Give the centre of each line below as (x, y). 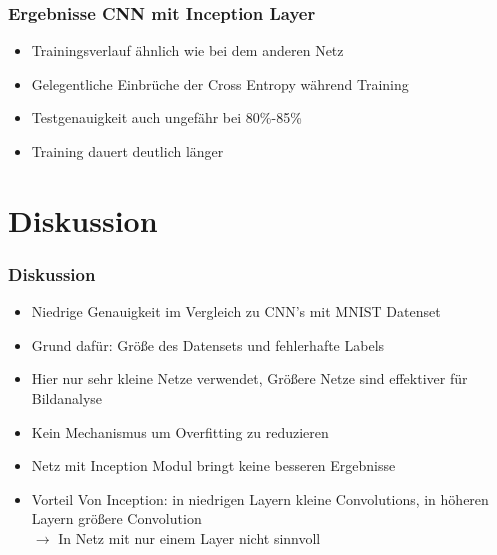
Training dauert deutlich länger (127, 151)
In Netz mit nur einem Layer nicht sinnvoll (189, 537)
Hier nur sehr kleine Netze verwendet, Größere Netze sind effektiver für (249, 378)
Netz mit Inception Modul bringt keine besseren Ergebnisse (213, 465)
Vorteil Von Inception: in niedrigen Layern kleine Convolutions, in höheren (260, 498)
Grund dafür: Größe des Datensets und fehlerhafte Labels (208, 344)
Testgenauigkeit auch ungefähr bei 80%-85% (166, 117)
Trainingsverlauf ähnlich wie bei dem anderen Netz (187, 50)
